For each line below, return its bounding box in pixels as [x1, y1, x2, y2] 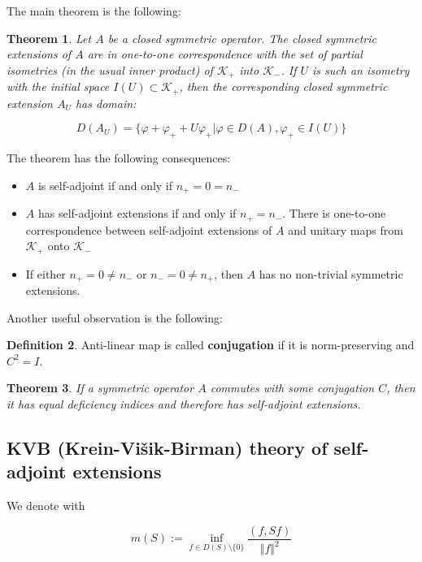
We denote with [7, 497, 85, 514]
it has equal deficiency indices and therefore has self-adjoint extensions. [7, 396, 361, 413]
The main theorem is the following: [7, 2, 181, 19]
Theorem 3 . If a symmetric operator [7, 379, 194, 396]
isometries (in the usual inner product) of [7, 61, 213, 78]
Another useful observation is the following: [7, 309, 223, 326]
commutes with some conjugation [210, 379, 375, 396]
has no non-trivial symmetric [259, 265, 403, 282]
